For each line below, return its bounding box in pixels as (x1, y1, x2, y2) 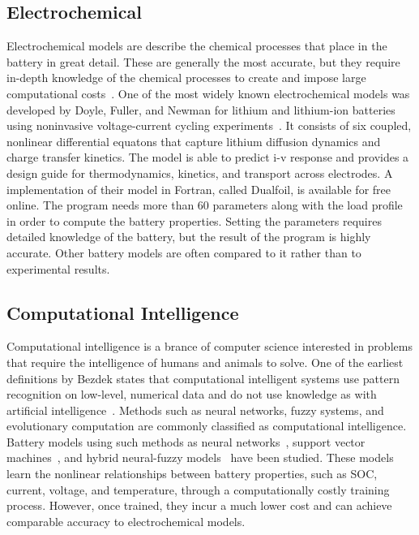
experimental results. (6, 260, 110, 277)
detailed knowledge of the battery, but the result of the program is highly (6, 228, 371, 245)
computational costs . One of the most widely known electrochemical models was (6, 84, 410, 101)
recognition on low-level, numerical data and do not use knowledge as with (6, 386, 377, 403)
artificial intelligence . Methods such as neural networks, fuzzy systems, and (6, 401, 384, 418)
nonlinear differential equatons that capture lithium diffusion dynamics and (6, 132, 381, 149)
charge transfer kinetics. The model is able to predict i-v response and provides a (6, 149, 409, 166)
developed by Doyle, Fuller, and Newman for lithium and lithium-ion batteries (6, 101, 395, 118)
